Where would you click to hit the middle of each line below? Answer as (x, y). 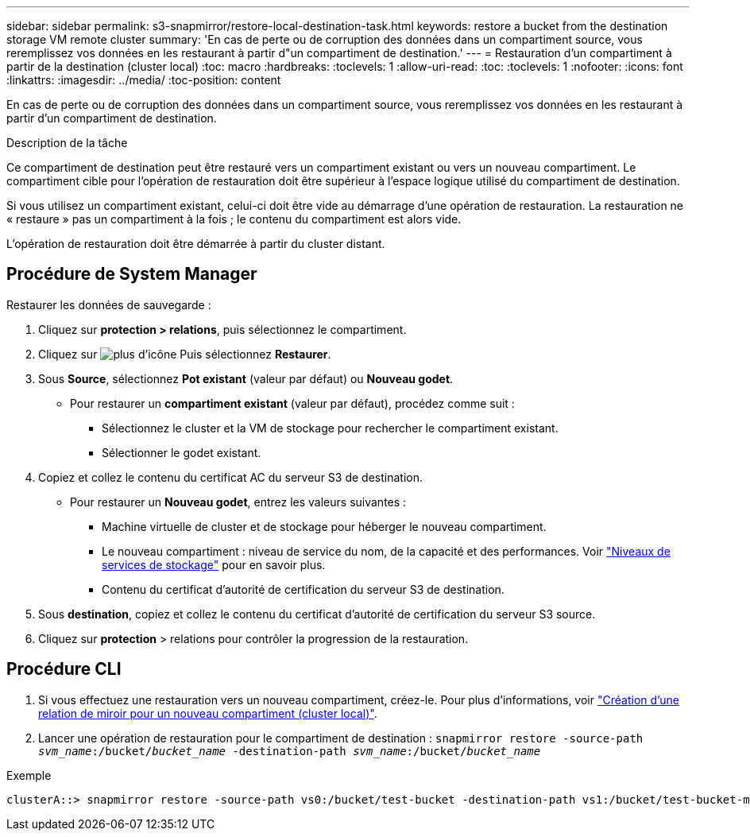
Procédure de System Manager (132, 274)
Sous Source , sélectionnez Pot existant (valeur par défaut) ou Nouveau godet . (246, 378)
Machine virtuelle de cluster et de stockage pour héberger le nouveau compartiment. (324, 526)
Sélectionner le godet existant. (182, 452)
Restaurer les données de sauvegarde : (109, 304)
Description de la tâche (67, 143)
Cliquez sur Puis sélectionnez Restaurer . (185, 354)
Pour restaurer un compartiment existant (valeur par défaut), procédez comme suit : (292, 403)
